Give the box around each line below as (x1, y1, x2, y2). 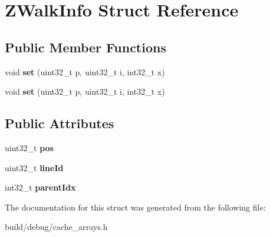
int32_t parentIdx (5, 181, 76, 193)
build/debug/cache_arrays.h (5, 221, 108, 233)
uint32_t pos (5, 141, 54, 153)
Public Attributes (5, 114, 114, 132)
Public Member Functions (5, 38, 166, 56)
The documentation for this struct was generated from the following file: (5, 201, 266, 213)
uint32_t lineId (5, 161, 64, 173)
